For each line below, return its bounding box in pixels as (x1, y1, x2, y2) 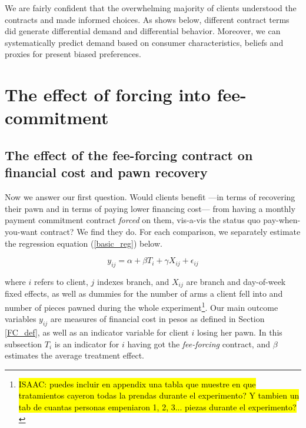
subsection (5, 337, 42, 350)
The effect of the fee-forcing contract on (5, 145, 253, 164)
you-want (5, 225, 38, 237)
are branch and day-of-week (186, 275, 286, 287)
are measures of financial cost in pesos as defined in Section (50, 313, 265, 325)
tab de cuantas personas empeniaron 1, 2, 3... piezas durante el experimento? (18, 400, 297, 413)
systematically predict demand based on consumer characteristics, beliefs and (5, 36, 284, 48)
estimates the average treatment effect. (5, 349, 144, 361)
